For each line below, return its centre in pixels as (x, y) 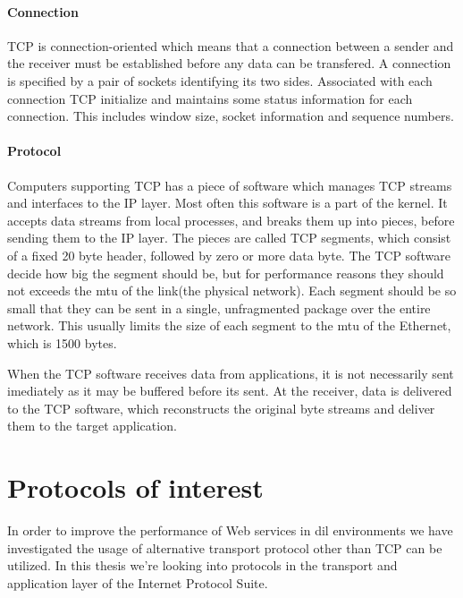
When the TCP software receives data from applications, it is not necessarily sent (231, 373)
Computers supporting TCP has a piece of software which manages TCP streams (230, 185)
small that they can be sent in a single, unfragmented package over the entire (219, 308)
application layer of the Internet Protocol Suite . (138, 582)
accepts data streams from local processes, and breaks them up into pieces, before (231, 220)
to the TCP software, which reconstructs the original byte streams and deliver (221, 408)
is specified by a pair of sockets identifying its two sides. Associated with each (220, 80)
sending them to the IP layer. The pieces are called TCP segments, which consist (229, 238)
